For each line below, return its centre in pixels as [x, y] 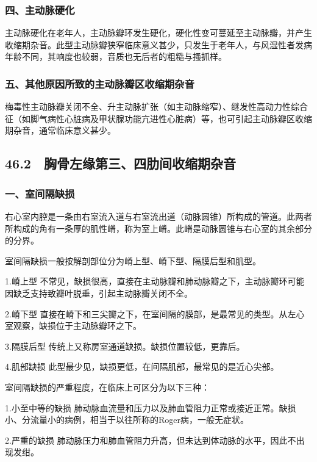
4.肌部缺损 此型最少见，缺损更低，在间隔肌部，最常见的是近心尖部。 [142, 366]
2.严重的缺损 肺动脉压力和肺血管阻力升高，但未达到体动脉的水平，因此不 [151, 440]
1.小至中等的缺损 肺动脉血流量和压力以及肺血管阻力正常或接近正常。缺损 [151, 407]
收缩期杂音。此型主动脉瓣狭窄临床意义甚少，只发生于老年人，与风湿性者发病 [158, 44]
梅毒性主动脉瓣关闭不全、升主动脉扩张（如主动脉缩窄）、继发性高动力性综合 [156, 106]
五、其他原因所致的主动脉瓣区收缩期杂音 [100, 83]
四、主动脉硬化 [40, 9]
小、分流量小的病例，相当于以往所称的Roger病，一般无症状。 [127, 420]
